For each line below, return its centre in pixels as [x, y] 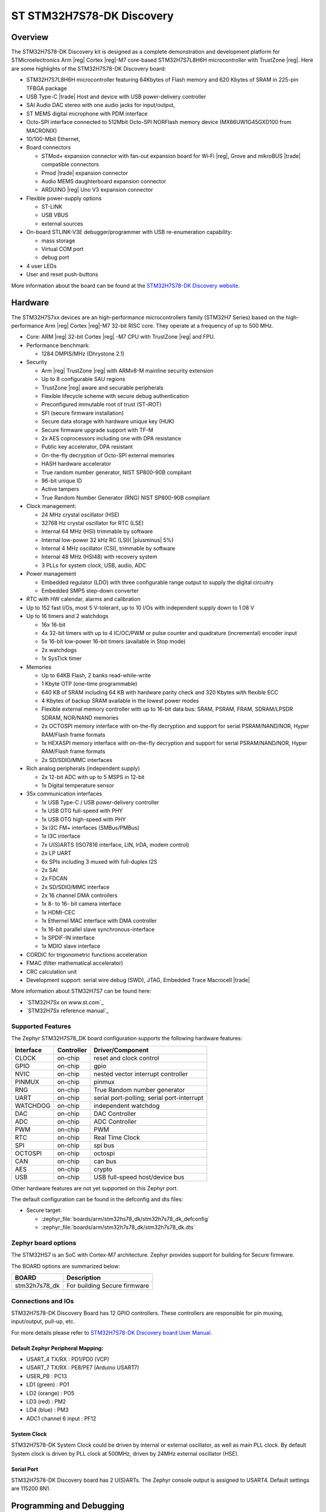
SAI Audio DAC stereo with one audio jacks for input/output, [101, 105]
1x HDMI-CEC [58, 912]
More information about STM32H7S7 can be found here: [81, 991]
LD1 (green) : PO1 [48, 1384]
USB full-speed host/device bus [139, 1177]
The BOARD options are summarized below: [66, 1266]
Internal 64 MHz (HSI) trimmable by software [97, 532]
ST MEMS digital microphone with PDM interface [87, 113]
